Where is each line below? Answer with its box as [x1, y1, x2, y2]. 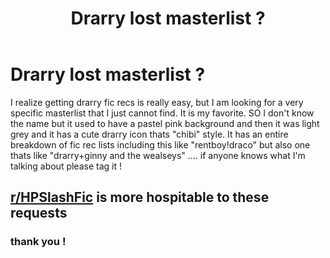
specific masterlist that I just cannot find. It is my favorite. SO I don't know [10, 107, 315, 119]
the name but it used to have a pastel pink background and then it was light [10, 117, 320, 129]
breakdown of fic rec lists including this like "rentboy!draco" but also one [10, 138, 311, 151]
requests [10, 205, 68, 222]
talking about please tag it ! [10, 160, 122, 172]
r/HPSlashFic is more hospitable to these [10, 189, 270, 206]
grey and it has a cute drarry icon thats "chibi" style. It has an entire [10, 128, 289, 140]
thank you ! [10, 235, 67, 249]
